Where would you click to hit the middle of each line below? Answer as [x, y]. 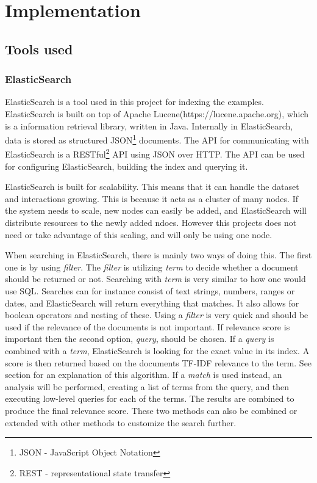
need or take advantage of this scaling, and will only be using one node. [139, 234]
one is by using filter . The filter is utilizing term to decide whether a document [152, 267]
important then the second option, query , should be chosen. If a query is [140, 339]
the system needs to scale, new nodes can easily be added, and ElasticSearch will [156, 210]
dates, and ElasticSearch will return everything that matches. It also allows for [152, 303]
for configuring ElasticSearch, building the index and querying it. [126, 166]
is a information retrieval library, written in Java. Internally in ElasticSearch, [149, 125]
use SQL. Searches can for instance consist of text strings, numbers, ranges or [150, 291]
